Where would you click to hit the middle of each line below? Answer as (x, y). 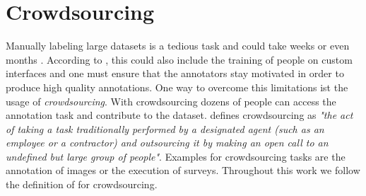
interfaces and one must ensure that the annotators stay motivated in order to (175, 73)
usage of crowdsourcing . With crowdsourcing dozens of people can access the (171, 101)
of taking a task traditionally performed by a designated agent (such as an (165, 128)
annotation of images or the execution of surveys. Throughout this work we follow (183, 170)
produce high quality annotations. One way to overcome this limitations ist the (177, 87)
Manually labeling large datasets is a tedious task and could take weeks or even (178, 46)
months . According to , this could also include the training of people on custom (179, 59)
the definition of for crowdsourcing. (82, 184)
